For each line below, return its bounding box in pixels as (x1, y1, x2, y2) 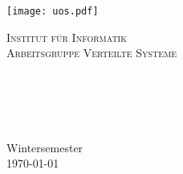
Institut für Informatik (6, 28, 127, 45)
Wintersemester (6, 139, 83, 155)
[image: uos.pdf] (6, 6, 99, 17)
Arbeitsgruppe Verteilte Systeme (6, 44, 177, 61)
